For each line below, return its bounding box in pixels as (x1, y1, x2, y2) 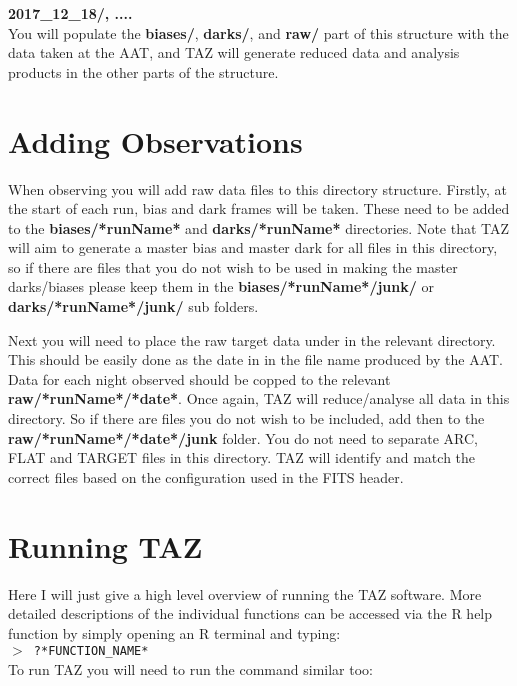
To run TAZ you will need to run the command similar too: (8, 658, 373, 679)
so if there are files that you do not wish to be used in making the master (8, 256, 458, 277)
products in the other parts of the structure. (8, 61, 279, 82)
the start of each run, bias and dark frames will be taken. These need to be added (8, 198, 510, 219)
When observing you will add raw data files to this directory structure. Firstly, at (8, 178, 508, 199)
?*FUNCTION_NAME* (33, 644, 149, 659)
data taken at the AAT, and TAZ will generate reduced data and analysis (8, 42, 460, 63)
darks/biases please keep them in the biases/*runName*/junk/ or (8, 276, 434, 297)
